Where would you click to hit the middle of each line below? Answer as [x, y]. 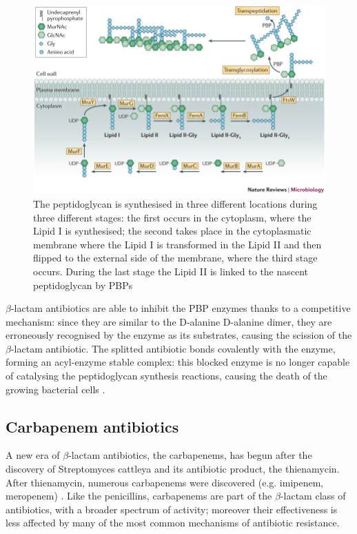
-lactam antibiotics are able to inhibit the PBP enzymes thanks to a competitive [181, 308]
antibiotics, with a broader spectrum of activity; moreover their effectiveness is [172, 509]
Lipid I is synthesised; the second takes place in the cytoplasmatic [172, 231]
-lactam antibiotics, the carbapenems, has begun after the [190, 455]
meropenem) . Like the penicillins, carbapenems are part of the [139, 496]
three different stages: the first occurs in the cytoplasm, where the [172, 217]
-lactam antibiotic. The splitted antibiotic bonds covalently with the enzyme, [173, 348]
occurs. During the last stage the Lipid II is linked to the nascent [171, 271]
